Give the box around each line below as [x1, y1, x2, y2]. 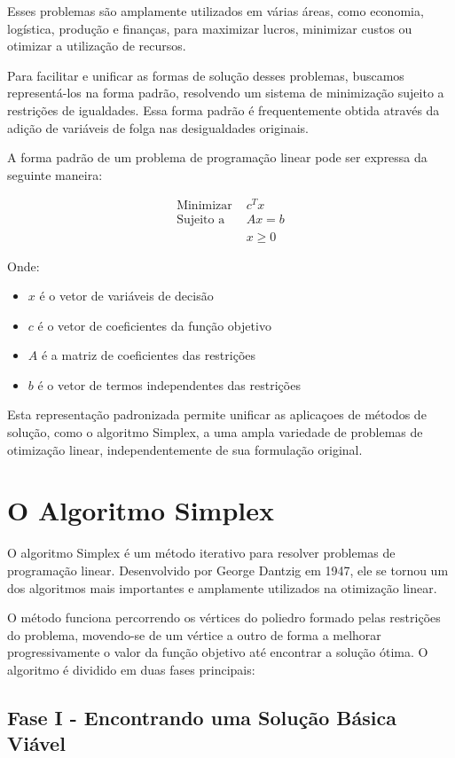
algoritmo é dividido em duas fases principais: [7, 660, 255, 678]
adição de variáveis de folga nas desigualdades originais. [7, 118, 309, 137]
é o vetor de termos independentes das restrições [37, 375, 301, 394]
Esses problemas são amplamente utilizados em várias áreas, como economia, [7, 2, 424, 20]
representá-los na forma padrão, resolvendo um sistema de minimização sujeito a [7, 83, 444, 102]
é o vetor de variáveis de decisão [39, 286, 214, 305]
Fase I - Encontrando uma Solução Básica [7, 703, 396, 731]
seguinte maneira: [7, 165, 103, 184]
